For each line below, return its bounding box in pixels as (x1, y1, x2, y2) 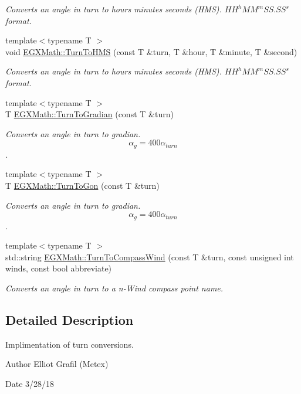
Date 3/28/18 (5, 377, 55, 389)
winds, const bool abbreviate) (5, 262, 112, 274)
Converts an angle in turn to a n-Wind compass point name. (5, 282, 224, 294)
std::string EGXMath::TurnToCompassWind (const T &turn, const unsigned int (5, 250, 294, 263)
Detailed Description (5, 310, 134, 328)
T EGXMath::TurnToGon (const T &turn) (5, 179, 160, 191)
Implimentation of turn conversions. (5, 338, 134, 350)
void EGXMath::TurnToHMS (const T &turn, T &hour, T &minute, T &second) (5, 45, 297, 57)
